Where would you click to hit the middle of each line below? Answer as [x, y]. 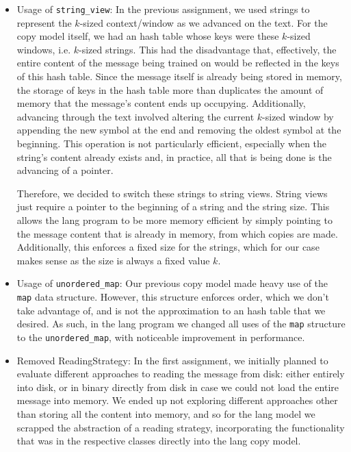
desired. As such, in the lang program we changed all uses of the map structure [181, 324]
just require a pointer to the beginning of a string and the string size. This [173, 206]
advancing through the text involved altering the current [135, 116]
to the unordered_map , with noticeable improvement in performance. [161, 337]
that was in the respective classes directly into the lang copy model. [159, 441]
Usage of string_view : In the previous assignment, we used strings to [163, 9]
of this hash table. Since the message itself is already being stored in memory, [179, 76]
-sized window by [298, 116]
